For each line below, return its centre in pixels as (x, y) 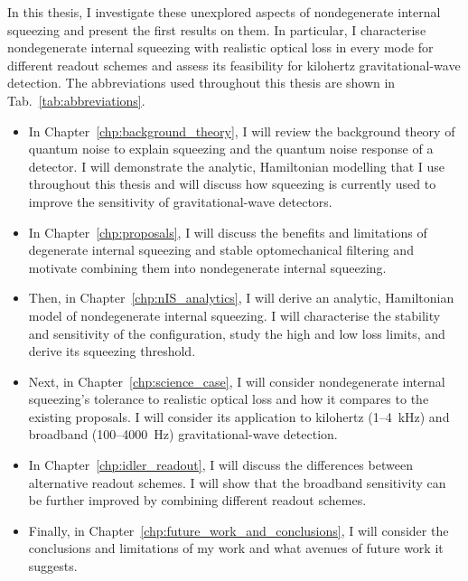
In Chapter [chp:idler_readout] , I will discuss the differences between (220, 465)
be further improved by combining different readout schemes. (197, 500)
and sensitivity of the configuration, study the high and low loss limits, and (237, 333)
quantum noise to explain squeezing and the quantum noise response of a (231, 149)
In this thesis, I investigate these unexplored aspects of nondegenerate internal (224, 12)
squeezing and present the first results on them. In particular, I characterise (217, 29)
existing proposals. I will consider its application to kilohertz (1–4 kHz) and (239, 416)
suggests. (53, 566)
